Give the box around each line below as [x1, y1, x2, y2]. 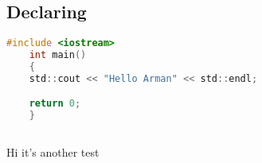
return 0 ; [29, 98, 81, 110]
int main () [29, 49, 87, 61]
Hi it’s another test [6, 143, 100, 160]
